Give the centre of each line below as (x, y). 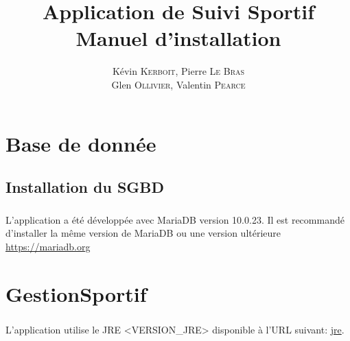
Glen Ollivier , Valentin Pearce (178, 84)
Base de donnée (81, 143)
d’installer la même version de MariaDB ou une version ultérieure (143, 233)
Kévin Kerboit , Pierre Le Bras (178, 71)
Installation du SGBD (85, 187)
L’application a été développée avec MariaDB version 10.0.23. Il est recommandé (175, 219)
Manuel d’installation (178, 38)
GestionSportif (76, 293)
